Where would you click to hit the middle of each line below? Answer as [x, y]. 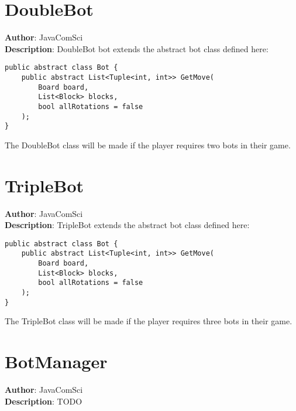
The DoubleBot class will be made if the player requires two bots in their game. [148, 145]
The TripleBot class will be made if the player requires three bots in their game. [149, 321]
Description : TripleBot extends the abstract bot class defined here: [127, 225]
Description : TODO [44, 401]
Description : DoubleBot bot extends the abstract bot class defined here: [137, 48]
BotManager [56, 361]
